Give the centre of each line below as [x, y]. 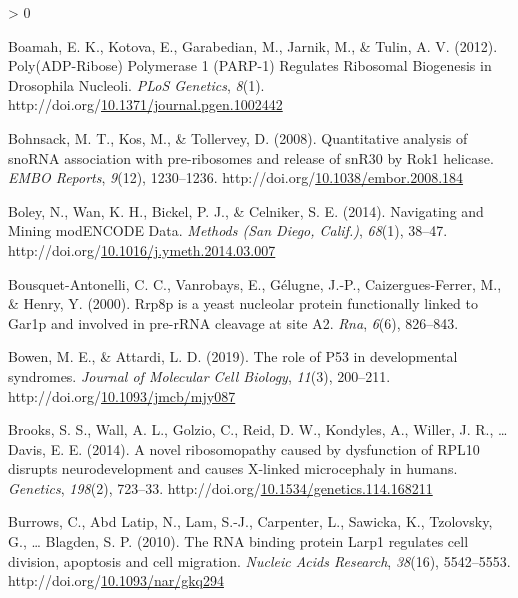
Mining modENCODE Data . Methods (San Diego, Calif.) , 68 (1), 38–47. [228, 230]
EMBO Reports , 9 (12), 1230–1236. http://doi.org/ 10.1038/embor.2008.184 [236, 177]
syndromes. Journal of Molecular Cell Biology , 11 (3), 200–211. [199, 375]
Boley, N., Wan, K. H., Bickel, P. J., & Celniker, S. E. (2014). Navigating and [246, 210]
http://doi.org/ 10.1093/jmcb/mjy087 [122, 395]
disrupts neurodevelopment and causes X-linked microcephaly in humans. [233, 468]
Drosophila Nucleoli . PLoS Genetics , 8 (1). [136, 84]
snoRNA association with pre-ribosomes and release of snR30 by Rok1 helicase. [251, 157]
